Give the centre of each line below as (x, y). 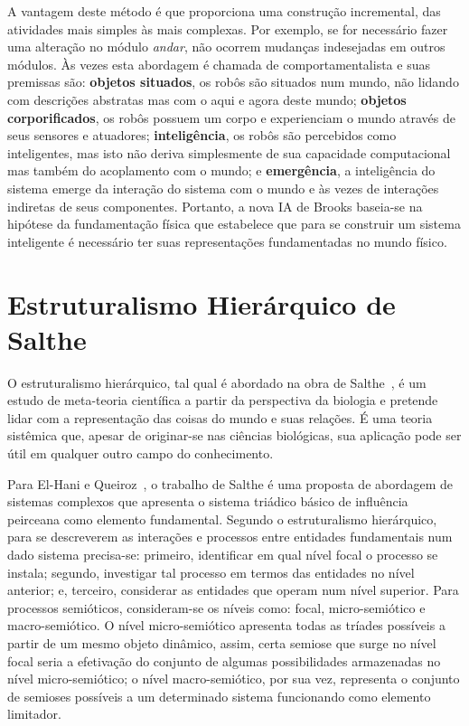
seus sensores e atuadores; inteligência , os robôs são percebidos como (202, 135)
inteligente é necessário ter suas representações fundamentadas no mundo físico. (227, 241)
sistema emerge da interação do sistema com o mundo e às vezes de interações (223, 188)
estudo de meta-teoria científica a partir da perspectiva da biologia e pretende (223, 400)
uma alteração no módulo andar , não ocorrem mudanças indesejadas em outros (226, 47)
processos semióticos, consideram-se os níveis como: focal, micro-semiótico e (216, 607)
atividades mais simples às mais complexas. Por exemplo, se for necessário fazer (228, 28)
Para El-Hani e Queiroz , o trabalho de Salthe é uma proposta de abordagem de (230, 483)
